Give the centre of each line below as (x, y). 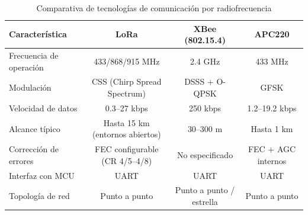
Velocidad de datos (43, 107)
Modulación (30, 87)
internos (272, 160)
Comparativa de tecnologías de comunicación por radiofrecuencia (154, 8)
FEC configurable (127, 149)
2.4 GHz (205, 61)
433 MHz (272, 61)
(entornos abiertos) (126, 134)
